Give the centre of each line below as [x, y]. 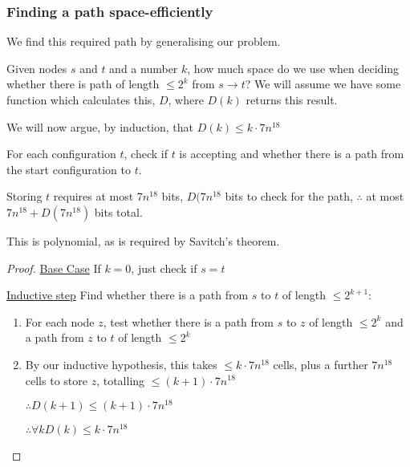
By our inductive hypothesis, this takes [121, 364]
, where [186, 99]
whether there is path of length [83, 84]
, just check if [164, 268]
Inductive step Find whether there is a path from [128, 295]
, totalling [121, 380]
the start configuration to [69, 169]
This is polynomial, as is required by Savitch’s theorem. [143, 240]
